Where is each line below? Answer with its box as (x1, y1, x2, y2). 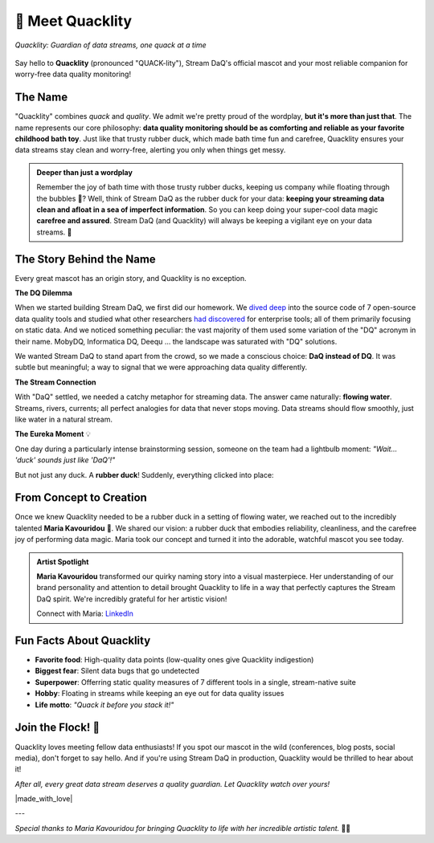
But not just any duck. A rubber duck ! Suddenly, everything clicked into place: (14, 470, 274, 479)
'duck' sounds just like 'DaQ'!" (14, 455, 116, 465)
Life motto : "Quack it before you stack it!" (35, 699, 174, 710)
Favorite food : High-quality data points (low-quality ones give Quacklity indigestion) (35, 655, 314, 665)
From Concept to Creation (14, 491, 148, 505)
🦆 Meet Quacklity (14, 12, 133, 30)
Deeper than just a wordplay (36, 167, 133, 177)
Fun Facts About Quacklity (14, 633, 151, 647)
